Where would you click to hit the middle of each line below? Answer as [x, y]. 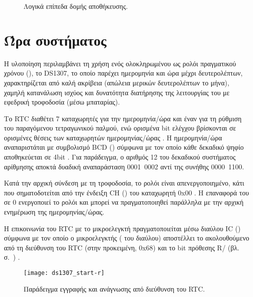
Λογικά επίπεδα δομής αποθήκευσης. [76, 6]
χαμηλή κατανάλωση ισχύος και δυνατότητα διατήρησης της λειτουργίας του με [117, 92]
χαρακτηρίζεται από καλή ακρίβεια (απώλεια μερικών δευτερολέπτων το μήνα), [117, 82]
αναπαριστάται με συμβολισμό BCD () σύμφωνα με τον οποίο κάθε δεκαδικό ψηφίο [124, 147]
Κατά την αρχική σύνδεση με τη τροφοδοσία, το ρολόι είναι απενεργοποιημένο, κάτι [124, 183]
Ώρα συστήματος [55, 40]
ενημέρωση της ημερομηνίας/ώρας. [54, 212]
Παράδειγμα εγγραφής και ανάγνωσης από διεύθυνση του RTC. [114, 288]
